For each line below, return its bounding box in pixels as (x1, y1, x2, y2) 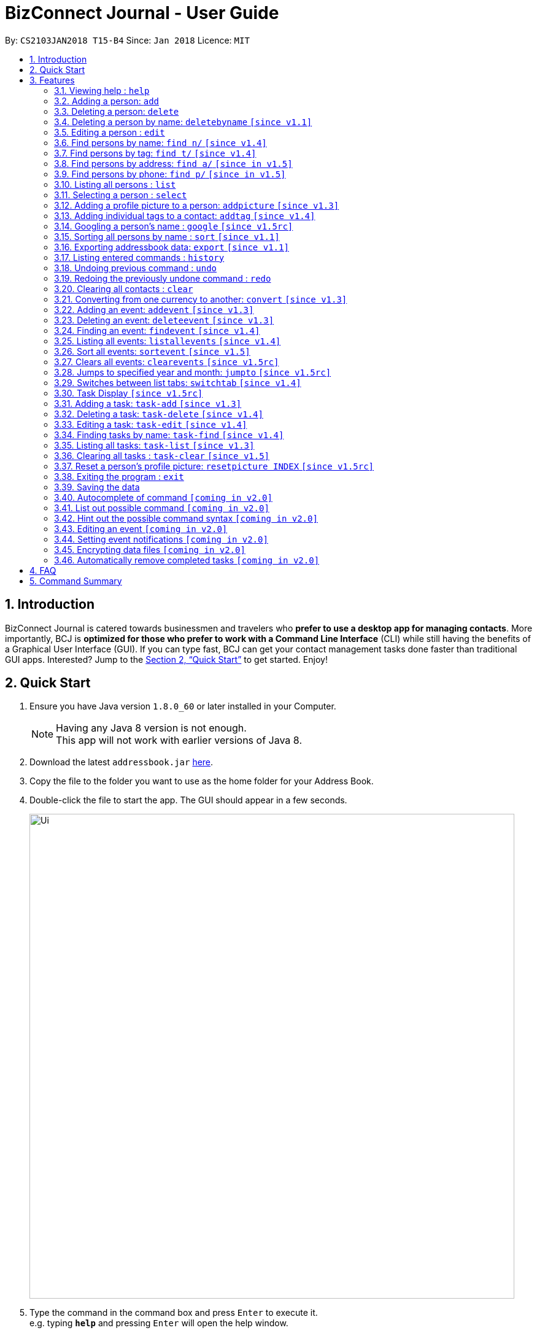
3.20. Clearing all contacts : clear (54, 283, 193, 294)
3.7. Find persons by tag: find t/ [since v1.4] (54, 147, 257, 158)
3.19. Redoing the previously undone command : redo (54, 272, 271, 284)
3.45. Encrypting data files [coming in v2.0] (54, 544, 245, 555)
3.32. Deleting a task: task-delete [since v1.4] (54, 408, 263, 419)
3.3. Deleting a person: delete (54, 106, 179, 117)
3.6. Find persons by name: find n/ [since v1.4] (54, 137, 267, 148)
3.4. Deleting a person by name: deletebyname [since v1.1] (54, 116, 312, 127)
